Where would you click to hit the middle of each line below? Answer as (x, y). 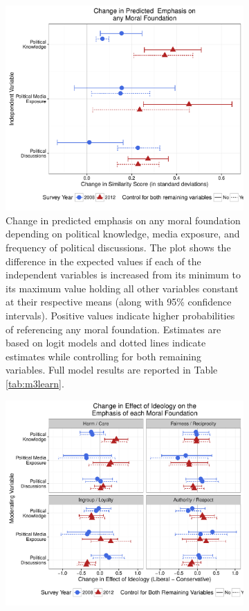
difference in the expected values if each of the (103, 261)
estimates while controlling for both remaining (104, 356)
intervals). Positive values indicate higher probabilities (120, 316)
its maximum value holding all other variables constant (122, 288)
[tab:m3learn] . (35, 383)
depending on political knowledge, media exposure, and (123, 234)
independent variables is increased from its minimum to (123, 275)
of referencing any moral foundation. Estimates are (113, 329)
